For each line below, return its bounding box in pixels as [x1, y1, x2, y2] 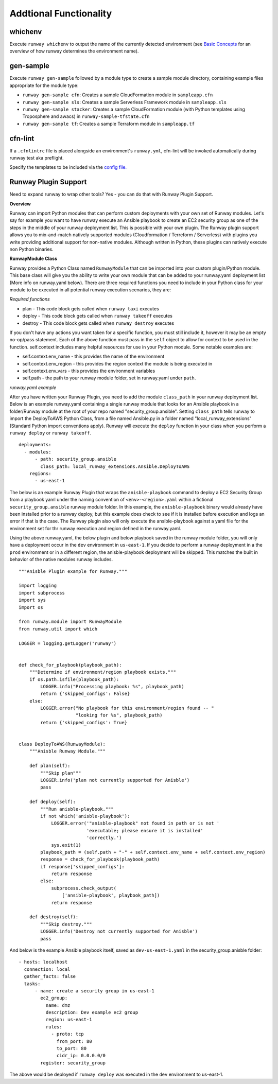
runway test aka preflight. [9, 155, 64, 161]
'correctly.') [86, 835, 122, 841]
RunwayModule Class [9, 255, 58, 262]
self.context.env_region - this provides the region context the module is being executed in [22, 360, 213, 366]
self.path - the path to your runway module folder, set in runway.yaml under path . [22, 375, 196, 381]
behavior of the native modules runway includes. [9, 556, 113, 563]
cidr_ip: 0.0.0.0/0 [57, 1053, 106, 1059]
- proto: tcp [51, 1031, 84, 1037]
